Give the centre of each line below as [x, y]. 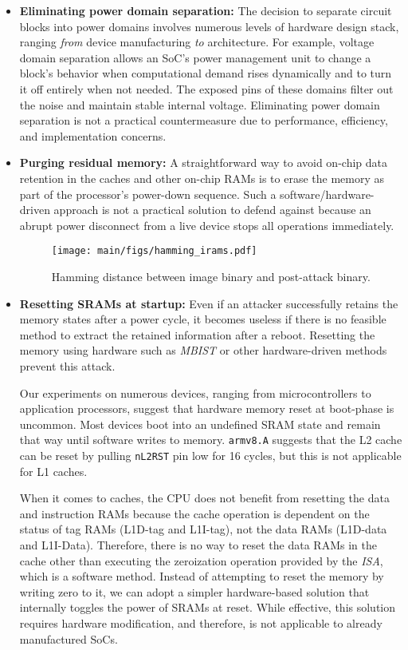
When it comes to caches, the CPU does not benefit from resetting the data [204, 498]
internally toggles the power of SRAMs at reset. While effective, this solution [208, 607]
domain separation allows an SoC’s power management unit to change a [195, 57]
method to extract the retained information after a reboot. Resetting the [197, 334]
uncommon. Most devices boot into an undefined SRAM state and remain [200, 424]
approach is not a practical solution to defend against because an [212, 210]
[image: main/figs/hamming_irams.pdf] [154, 251]
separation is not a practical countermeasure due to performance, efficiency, [204, 120]
